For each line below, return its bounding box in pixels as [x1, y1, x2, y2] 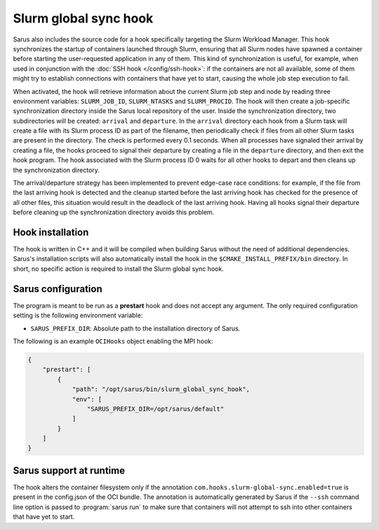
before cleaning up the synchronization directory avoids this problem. [13, 208, 215, 217]
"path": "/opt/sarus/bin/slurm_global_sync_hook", [72, 385, 251, 393]
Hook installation [13, 227, 89, 238]
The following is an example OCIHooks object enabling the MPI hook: [13, 337, 213, 345]
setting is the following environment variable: [13, 311, 143, 319]
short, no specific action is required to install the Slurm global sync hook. [13, 264, 224, 273]
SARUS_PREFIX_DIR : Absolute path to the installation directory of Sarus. [30, 324, 241, 333]
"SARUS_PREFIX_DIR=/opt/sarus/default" [86, 404, 225, 413]
